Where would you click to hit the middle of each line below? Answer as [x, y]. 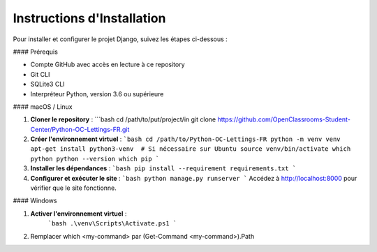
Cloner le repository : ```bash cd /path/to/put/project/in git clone [123, 119]
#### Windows [35, 201]
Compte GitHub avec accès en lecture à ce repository [108, 65]
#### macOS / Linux [43, 106]
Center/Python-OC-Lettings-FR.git [80, 129]
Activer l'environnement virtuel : [79, 214]
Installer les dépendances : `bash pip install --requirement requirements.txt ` [163, 168]
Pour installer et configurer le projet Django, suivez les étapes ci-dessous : [120, 39]
